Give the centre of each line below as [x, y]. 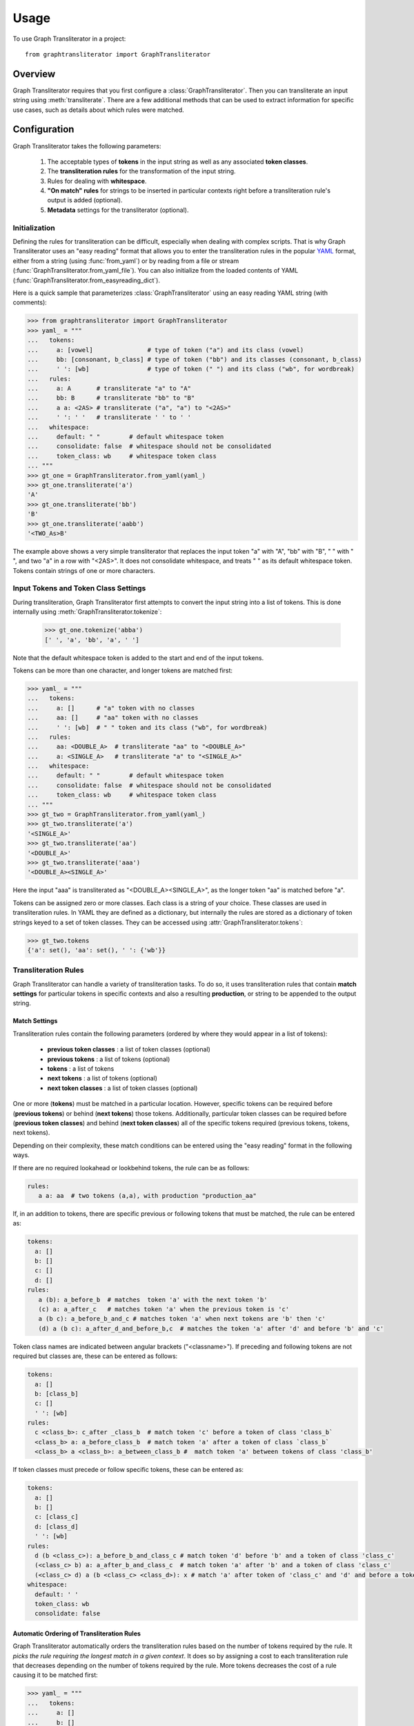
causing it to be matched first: [55, 1675]
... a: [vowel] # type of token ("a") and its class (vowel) [166, 350]
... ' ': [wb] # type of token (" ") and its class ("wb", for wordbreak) [191, 369]
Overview [34, 74]
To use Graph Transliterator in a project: [69, 39]
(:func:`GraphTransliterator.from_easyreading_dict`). [86, 280]
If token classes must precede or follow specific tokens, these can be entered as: [128, 1470]
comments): [30, 302]
